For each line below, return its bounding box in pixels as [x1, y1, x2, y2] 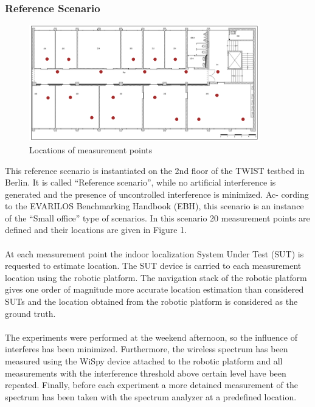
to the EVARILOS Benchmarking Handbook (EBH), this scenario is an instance [5, 200, 304, 212]
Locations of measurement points [29, 143, 153, 156]
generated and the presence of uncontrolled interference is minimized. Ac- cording [5, 187, 309, 200]
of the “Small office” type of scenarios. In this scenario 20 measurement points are [5, 211, 310, 224]
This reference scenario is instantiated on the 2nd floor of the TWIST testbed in [5, 164, 305, 176]
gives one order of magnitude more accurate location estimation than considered [5, 283, 304, 296]
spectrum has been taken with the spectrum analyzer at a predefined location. [5, 390, 297, 403]
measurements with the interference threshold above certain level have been [5, 366, 286, 379]
